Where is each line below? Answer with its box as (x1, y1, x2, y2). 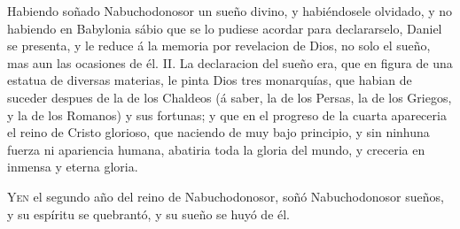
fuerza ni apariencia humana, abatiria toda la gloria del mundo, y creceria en (7, 140, 425, 158)
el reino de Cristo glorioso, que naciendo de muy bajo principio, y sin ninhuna (7, 123, 430, 141)
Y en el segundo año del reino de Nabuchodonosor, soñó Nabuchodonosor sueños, (7, 187, 444, 205)
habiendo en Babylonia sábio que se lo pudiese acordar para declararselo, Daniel (7, 19, 442, 37)
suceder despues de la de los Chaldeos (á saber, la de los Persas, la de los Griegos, (7, 88, 452, 106)
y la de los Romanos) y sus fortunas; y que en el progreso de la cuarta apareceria (7, 105, 447, 124)
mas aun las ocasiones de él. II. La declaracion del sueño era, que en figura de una (7, 53, 453, 72)
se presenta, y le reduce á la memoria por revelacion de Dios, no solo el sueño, (7, 36, 431, 55)
